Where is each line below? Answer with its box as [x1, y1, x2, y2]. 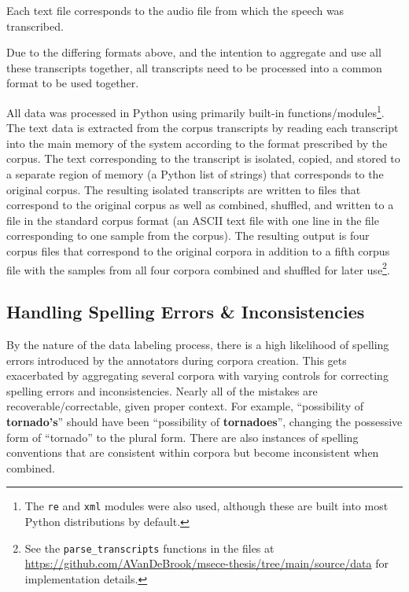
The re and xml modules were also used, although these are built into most [24, 498, 389, 514]
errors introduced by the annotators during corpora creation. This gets [6, 351, 347, 368]
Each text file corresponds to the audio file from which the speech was [6, 2, 345, 18]
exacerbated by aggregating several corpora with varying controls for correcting [6, 367, 389, 384]
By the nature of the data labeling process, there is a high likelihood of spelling [6, 336, 389, 353]
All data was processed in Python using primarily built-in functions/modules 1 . [6, 101, 385, 120]
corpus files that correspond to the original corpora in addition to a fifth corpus [6, 242, 390, 259]
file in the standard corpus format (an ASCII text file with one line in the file [6, 211, 379, 228]
